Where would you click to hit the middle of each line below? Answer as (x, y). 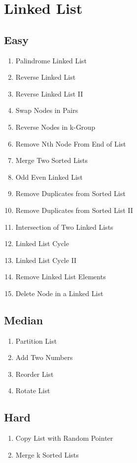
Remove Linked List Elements (61, 277)
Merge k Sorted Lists (47, 454)
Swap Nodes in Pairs (47, 110)
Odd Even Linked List (49, 177)
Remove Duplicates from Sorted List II (74, 210)
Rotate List (33, 390)
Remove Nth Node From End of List (71, 143)
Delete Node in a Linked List (59, 293)
